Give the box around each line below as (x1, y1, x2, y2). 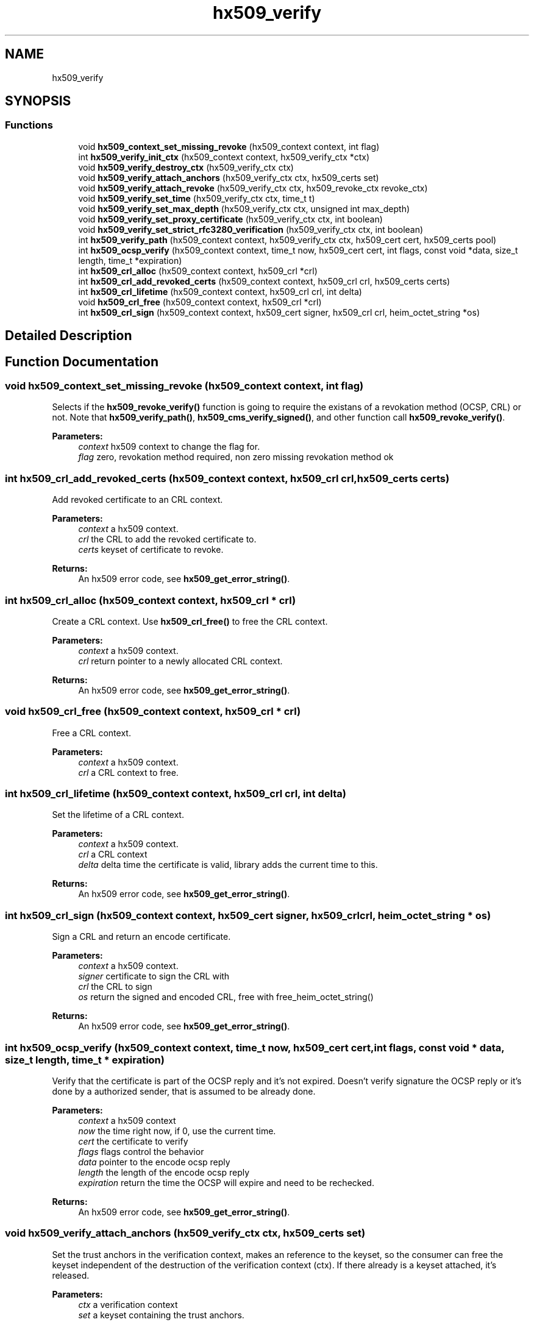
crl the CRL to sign (78, 981, 152, 992)
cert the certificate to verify (78, 1135, 188, 1146)
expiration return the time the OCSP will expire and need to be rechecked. (78, 1177, 374, 1188)
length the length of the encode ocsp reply (78, 1167, 250, 1178)
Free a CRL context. (52, 727, 131, 738)
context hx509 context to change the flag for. (78, 441, 260, 452)
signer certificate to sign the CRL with (78, 971, 230, 982)
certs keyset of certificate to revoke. (78, 544, 224, 555)
